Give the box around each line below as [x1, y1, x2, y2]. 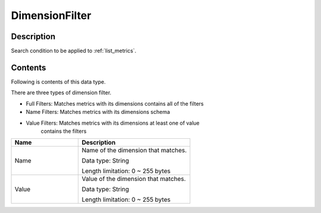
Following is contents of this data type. [11, 78, 106, 85]
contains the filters [40, 128, 87, 135]
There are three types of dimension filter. [11, 89, 112, 96]
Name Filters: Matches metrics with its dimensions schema [26, 109, 171, 116]
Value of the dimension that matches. [81, 175, 186, 183]
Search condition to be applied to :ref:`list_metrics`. [11, 47, 137, 55]
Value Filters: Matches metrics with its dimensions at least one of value [26, 119, 200, 126]
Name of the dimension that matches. [81, 146, 187, 154]
